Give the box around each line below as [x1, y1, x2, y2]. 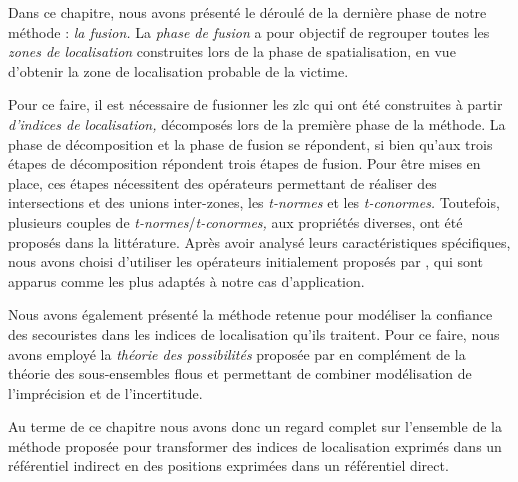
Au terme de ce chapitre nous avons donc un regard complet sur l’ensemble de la [8, 416, 502, 437]
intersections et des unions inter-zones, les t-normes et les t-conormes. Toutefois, [8, 192, 500, 213]
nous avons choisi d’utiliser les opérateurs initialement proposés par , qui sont [8, 251, 483, 272]
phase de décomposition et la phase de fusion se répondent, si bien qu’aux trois [8, 133, 493, 154]
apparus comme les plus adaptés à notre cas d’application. [8, 270, 365, 291]
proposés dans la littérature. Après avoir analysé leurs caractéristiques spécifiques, [8, 231, 511, 252]
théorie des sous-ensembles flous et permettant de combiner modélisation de [8, 363, 472, 384]
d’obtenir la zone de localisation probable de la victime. [8, 60, 349, 81]
